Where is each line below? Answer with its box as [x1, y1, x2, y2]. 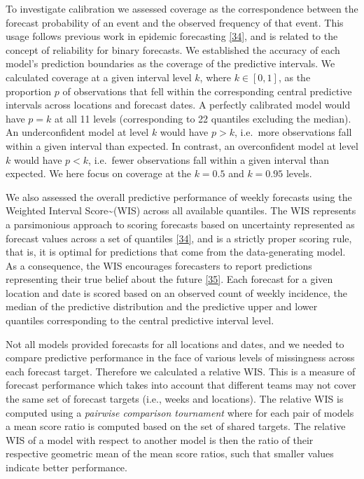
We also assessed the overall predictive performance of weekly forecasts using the [6, 189, 352, 204]
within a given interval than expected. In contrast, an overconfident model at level [6, 138, 358, 153]
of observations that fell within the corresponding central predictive [62, 83, 352, 98]
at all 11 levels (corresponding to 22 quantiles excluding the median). [54, 111, 351, 125]
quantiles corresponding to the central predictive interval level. [6, 313, 274, 328]
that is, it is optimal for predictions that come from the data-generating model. [6, 244, 346, 259]
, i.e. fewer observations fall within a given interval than [88, 152, 330, 167]
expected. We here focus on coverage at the [6, 166, 191, 181]
